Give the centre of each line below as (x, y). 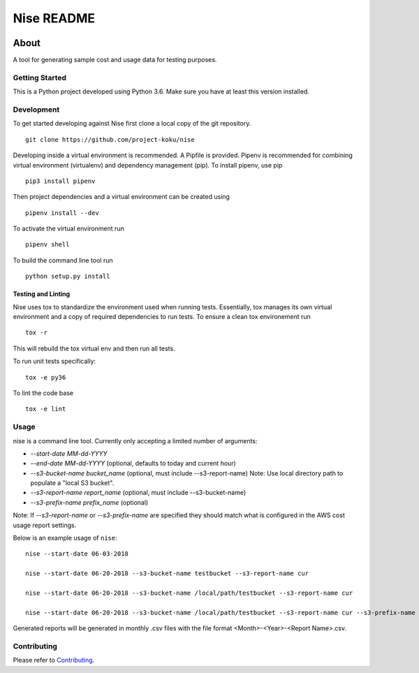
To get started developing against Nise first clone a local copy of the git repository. (132, 124)
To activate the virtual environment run (69, 229)
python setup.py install (68, 276)
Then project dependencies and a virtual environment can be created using (122, 197)
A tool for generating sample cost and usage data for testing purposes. (115, 60)
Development (36, 110)
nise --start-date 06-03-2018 (77, 554)
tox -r (37, 333)
